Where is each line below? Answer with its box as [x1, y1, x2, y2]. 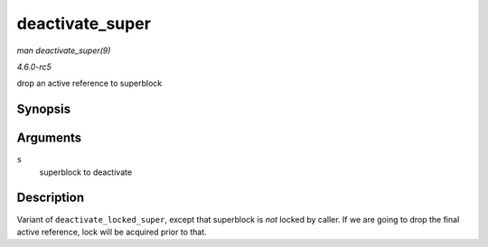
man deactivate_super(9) [16, 45, 111, 56]
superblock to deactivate [39, 167, 133, 178]
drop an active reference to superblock [16, 78, 163, 89]
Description [16, 190, 85, 206]
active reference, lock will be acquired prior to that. [16, 226, 207, 237]
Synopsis [16, 102, 71, 117]
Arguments [16, 131, 82, 146]
